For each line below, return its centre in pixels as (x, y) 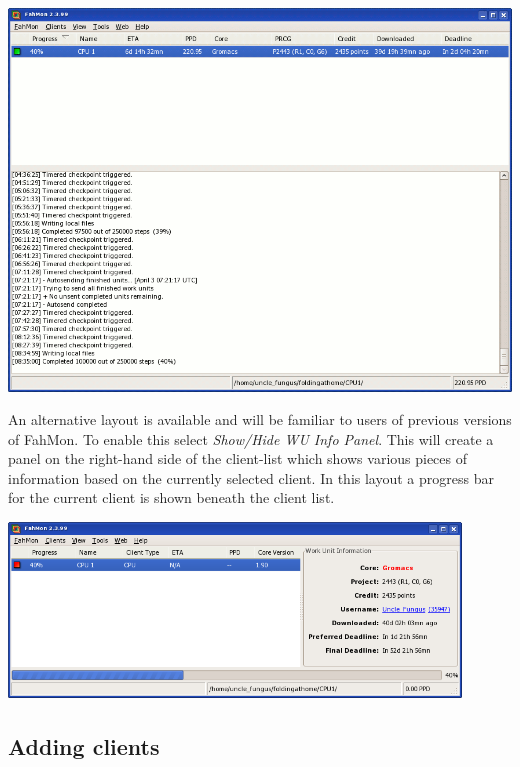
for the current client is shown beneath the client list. (171, 497)
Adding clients (84, 745)
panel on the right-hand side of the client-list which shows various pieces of (238, 458)
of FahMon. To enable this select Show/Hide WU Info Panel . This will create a (251, 438)
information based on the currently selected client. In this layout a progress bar (251, 477)
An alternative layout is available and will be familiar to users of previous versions (260, 419)
